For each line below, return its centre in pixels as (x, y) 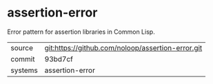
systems (24, 70)
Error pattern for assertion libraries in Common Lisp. (81, 32)
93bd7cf (59, 59)
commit (23, 59)
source (22, 48)
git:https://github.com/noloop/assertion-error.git (123, 48)
